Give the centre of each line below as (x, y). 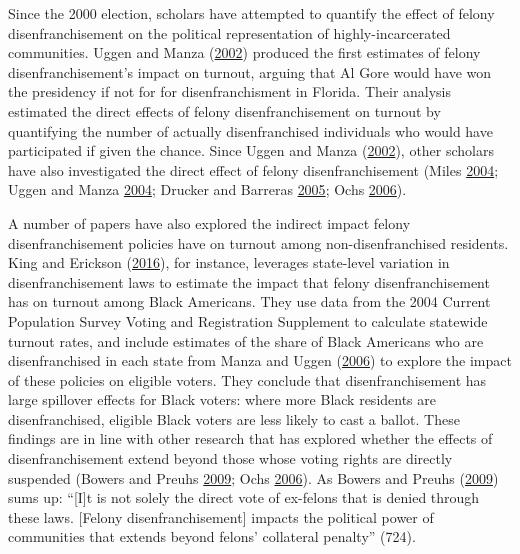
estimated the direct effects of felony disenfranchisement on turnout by (224, 110)
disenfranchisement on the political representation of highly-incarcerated (229, 32)
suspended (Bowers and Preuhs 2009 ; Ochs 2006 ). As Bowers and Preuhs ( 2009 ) (253, 477)
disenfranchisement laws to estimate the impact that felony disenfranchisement (249, 281)
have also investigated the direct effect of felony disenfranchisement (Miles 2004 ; (253, 169)
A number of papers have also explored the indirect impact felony (209, 222)
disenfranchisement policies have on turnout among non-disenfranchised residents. (258, 242)
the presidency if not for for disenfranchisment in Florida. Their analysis (230, 91)
